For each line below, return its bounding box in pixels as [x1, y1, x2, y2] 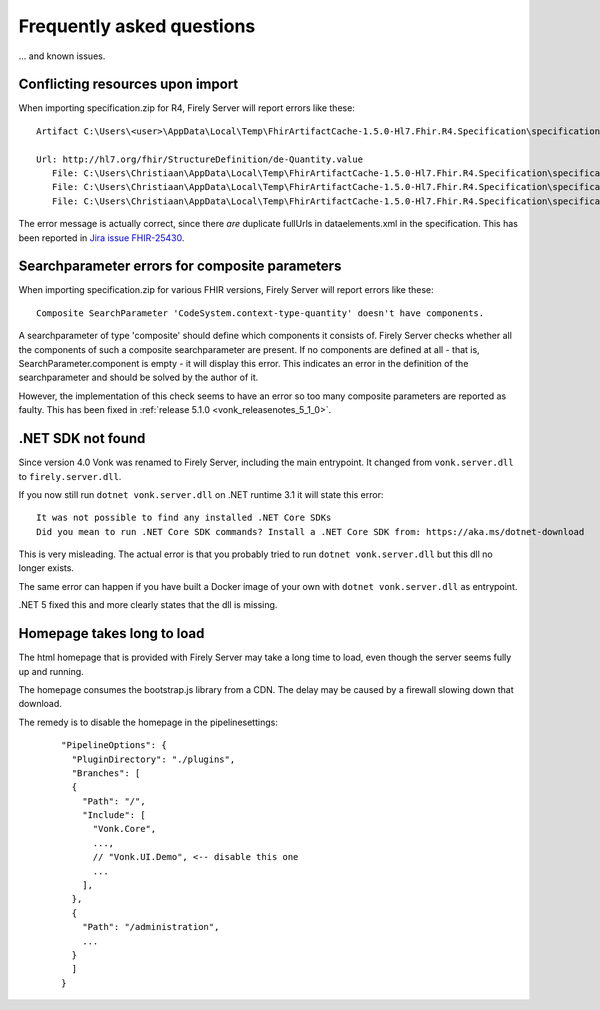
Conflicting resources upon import [18, 76, 239, 93]
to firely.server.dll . [18, 470, 122, 482]
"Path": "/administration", [81, 921, 220, 933]
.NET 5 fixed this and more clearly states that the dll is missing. [18, 599, 278, 611]
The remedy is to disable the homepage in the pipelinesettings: [18, 716, 279, 728]
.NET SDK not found [18, 430, 146, 447]
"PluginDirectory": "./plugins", [71, 753, 236, 765]
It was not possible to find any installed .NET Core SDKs [36, 512, 332, 524]
